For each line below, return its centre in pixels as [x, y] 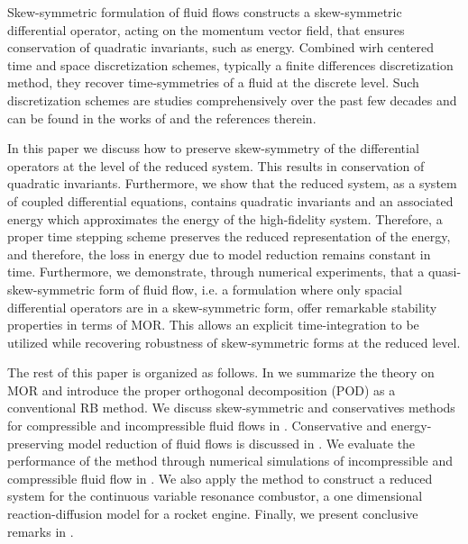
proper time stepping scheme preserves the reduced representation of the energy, [229, 236]
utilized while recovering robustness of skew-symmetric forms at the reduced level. [234, 342]
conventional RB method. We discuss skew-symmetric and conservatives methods [231, 408]
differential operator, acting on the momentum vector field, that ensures [206, 29]
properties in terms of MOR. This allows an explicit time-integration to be [213, 325]
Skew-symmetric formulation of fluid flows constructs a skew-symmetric [205, 12]
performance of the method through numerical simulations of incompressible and [230, 461]
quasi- [445, 272]
